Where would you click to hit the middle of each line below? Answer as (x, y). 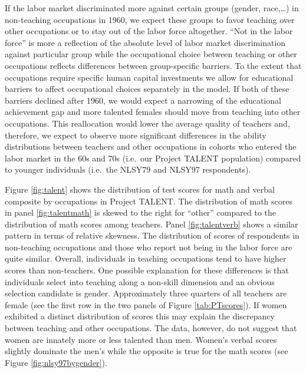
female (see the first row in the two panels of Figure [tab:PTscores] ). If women (146, 304)
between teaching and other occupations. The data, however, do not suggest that (151, 328)
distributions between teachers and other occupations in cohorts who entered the (151, 146)
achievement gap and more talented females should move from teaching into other (153, 112)
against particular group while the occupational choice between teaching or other (151, 54)
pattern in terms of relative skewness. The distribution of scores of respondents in (152, 235)
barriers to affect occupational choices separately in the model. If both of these (147, 89)
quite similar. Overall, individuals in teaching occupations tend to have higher (146, 258)
